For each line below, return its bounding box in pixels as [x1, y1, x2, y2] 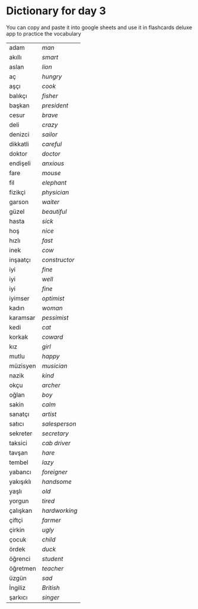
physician [41, 188, 69, 196]
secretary [41, 429, 69, 437]
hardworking [41, 506, 78, 515]
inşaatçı [9, 255, 31, 264]
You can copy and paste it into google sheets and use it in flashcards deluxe [6, 24, 193, 31]
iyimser [9, 294, 30, 302]
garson [9, 198, 29, 206]
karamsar [9, 313, 36, 322]
